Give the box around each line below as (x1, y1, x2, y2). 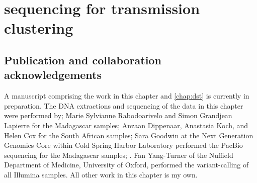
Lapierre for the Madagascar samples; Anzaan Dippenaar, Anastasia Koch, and (4, 120, 248, 130)
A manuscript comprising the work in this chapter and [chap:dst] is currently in (4, 90, 249, 101)
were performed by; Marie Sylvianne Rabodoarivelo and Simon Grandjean (4, 110, 232, 121)
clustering (4, 18, 73, 38)
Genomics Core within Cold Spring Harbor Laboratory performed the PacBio (4, 140, 243, 150)
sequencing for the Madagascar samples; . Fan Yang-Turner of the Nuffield (4, 149, 233, 160)
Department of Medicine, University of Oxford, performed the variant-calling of (4, 159, 249, 170)
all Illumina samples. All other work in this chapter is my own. (4, 169, 198, 179)
